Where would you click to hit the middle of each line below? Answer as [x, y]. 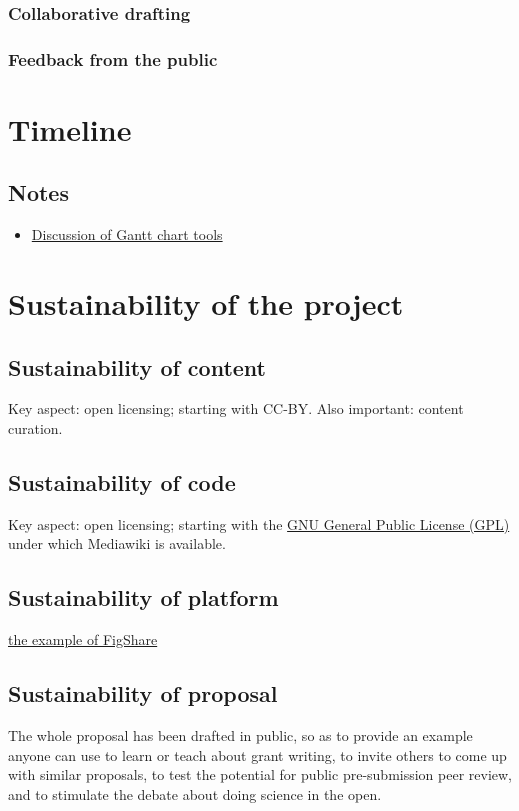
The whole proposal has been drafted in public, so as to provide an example [240, 735]
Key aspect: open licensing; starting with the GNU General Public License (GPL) [259, 523]
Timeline [70, 128]
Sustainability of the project [206, 303]
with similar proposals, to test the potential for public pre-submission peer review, [260, 774]
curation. [35, 428]
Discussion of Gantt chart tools [127, 234]
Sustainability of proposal [143, 693]
